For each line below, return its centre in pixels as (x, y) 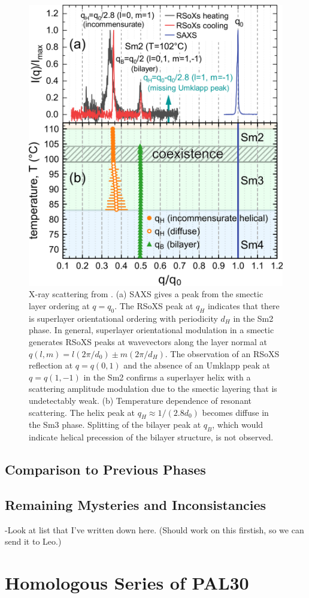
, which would (238, 425)
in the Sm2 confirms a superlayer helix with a (167, 377)
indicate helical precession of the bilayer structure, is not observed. (151, 437)
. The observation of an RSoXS (222, 353)
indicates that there (243, 306)
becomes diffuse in (235, 412)
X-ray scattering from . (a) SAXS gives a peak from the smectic (146, 294)
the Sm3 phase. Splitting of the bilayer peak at (115, 425)
